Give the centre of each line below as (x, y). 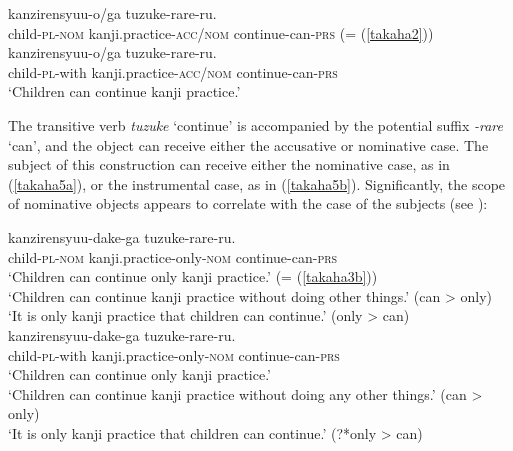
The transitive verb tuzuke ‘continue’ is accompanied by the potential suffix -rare (255, 124)
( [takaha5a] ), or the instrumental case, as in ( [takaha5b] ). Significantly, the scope (257, 183)
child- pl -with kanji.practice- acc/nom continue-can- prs (173, 71)
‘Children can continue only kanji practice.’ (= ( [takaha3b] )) (193, 276)
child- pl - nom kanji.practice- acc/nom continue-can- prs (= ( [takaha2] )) (221, 32)
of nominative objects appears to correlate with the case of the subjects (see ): (248, 203)
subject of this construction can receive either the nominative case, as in (229, 164)
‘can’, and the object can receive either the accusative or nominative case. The (248, 144)
